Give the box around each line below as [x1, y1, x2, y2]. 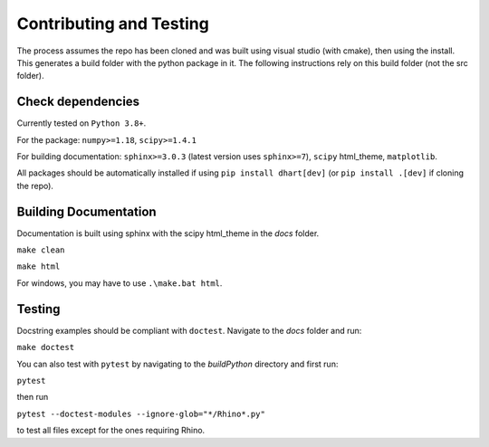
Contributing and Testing [16, 14, 210, 33]
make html [16, 262, 61, 271]
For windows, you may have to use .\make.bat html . [16, 277, 223, 289]
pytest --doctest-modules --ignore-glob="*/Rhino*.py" [16, 408, 266, 419]
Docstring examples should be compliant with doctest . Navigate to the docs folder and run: [16, 325, 362, 336]
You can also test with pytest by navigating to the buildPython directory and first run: [16, 358, 339, 369]
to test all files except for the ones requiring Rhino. [16, 425, 206, 436]
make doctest [16, 342, 75, 353]
